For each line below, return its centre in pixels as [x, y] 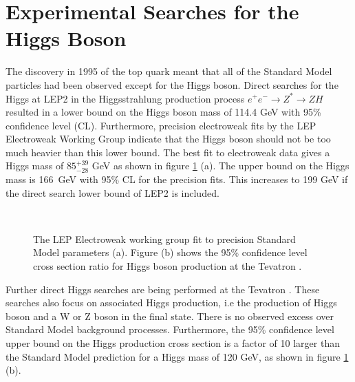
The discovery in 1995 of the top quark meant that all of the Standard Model [169, 71]
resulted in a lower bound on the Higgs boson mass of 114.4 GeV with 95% [163, 112]
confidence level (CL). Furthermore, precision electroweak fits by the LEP [161, 125]
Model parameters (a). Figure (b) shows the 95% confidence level [170, 252]
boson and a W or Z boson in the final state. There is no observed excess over [170, 316]
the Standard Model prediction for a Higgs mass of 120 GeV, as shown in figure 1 [177, 356]
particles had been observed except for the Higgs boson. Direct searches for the [172, 84]
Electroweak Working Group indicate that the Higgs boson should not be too [168, 139]
